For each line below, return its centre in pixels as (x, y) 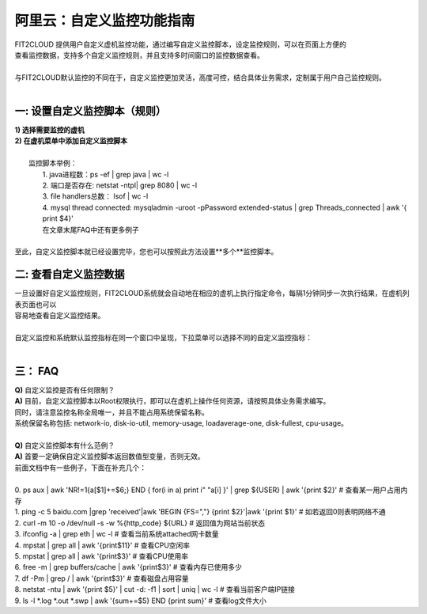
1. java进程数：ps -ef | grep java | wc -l (106, 174)
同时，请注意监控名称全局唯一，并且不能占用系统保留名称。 (111, 412)
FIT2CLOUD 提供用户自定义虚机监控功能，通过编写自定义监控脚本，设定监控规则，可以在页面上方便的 (181, 44)
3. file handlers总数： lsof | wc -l (95, 196)
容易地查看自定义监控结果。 (60, 315)
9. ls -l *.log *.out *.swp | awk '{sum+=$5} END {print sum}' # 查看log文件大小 (140, 601)
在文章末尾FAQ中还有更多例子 (91, 229)
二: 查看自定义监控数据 (70, 274)
